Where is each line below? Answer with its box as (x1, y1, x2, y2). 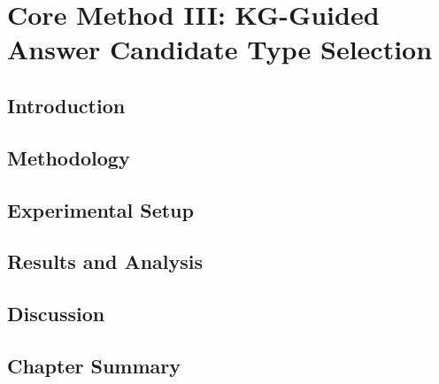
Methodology (7, 143, 130, 171)
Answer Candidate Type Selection (7, 31, 433, 67)
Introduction (7, 91, 126, 119)
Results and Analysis (7, 248, 204, 275)
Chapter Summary (7, 351, 181, 379)
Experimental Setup (7, 196, 194, 223)
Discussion (7, 300, 105, 327)
